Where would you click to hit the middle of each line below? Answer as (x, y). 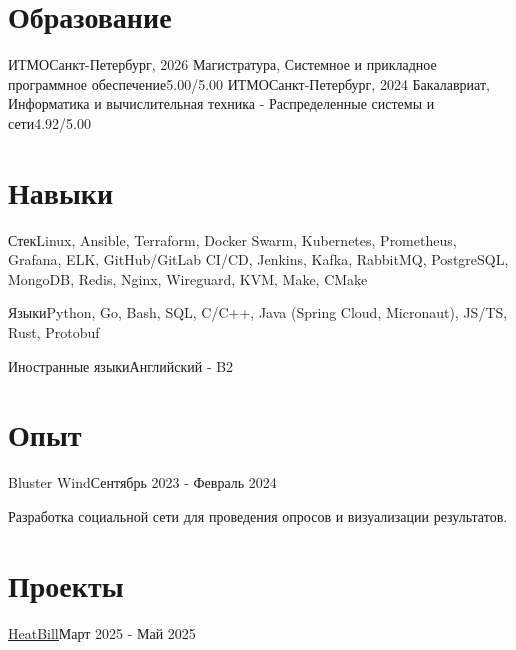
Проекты (66, 584)
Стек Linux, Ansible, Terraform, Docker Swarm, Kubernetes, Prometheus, (232, 239)
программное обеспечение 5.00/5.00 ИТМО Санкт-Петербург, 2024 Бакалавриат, (249, 83)
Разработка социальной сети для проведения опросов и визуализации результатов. (258, 515)
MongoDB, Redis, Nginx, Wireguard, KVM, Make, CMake (188, 278)
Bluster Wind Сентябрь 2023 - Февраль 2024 (142, 482)
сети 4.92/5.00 (50, 122)
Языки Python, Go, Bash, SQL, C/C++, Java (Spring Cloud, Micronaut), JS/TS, (258, 312)
